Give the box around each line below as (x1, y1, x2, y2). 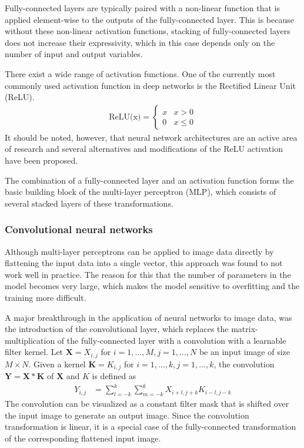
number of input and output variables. (5, 48, 143, 60)
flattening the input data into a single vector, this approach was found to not (5, 257, 283, 269)
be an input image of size (199, 346, 290, 358)
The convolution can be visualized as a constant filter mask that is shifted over (5, 397, 289, 410)
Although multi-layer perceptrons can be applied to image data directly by (5, 245, 274, 257)
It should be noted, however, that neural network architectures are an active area (5, 131, 298, 143)
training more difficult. (5, 291, 86, 303)
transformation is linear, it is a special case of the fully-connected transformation (5, 420, 296, 433)
